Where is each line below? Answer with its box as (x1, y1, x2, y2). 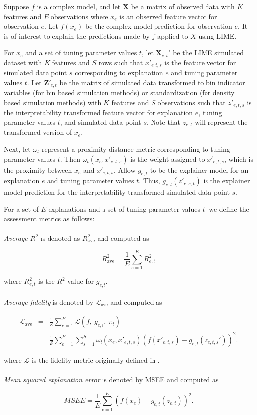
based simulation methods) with (4, 97, 102, 107)
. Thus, (139, 176, 160, 186)
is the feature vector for (164, 57, 236, 67)
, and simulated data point (60, 117, 141, 127)
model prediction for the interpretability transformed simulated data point (4, 187, 230, 197)
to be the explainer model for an (150, 164, 249, 175)
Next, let (4, 144, 31, 154)
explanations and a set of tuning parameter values (48, 203, 200, 214)
